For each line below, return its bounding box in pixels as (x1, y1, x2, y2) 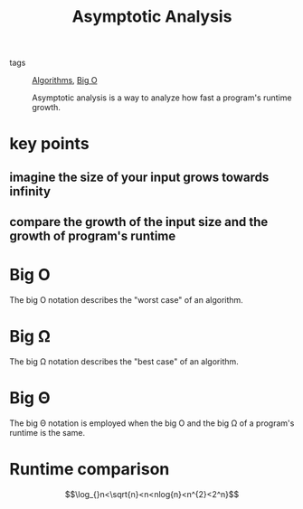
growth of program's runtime (9, 229, 176, 244)
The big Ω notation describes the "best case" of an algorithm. (9, 356, 240, 367)
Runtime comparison (9, 459, 170, 480)
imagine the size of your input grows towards (9, 169, 270, 184)
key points (9, 134, 90, 155)
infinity (9, 184, 52, 199)
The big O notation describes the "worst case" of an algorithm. (9, 295, 244, 306)
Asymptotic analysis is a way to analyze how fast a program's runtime (32, 92, 292, 103)
